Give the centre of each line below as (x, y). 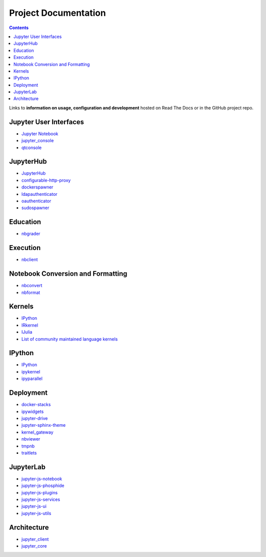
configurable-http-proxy (46, 180)
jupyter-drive (34, 418)
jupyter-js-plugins (39, 492)
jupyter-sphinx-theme (44, 425)
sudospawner (35, 208)
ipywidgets (33, 411)
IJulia (27, 332)
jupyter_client (35, 539)
